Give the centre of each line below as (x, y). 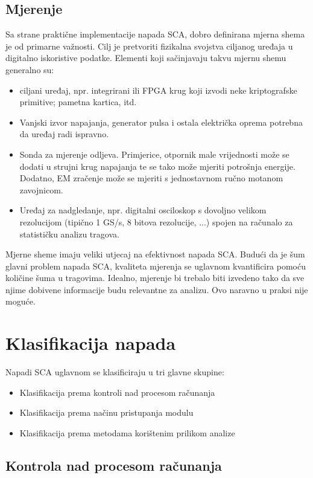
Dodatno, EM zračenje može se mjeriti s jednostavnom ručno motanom (151, 178)
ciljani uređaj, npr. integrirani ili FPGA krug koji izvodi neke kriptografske (158, 90)
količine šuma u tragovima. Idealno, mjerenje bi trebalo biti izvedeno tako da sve (155, 278)
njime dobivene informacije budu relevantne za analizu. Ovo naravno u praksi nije (157, 289)
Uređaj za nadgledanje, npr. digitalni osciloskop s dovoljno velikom (143, 210)
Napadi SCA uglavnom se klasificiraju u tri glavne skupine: (115, 372)
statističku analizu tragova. (69, 234)
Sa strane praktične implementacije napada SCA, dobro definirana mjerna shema (155, 34)
